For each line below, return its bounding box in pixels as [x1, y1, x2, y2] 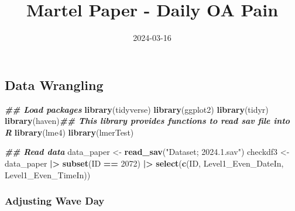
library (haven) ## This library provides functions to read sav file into [5, 115, 290, 127]
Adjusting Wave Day [5, 193, 105, 208]
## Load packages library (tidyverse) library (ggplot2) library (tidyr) [5, 103, 269, 115]
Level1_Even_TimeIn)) [5, 168, 91, 181]
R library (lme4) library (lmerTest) [5, 126, 134, 138]
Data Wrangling [5, 75, 104, 94]
